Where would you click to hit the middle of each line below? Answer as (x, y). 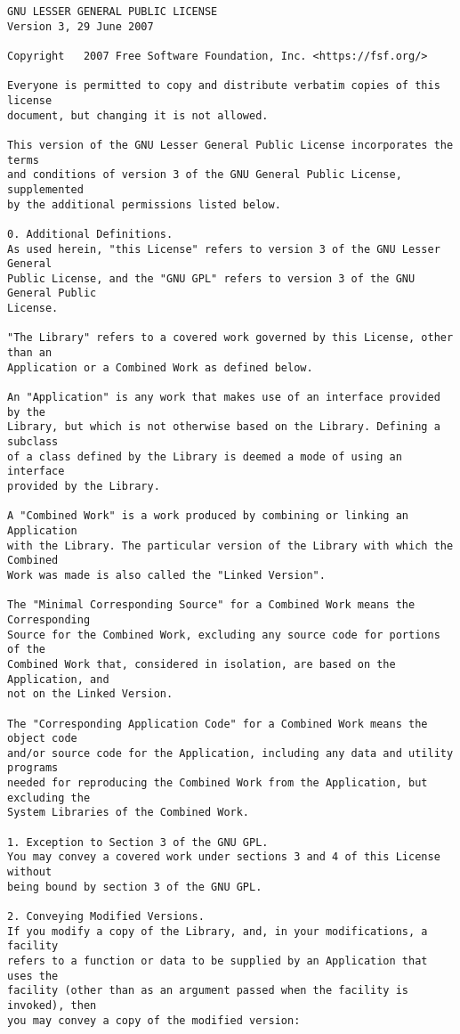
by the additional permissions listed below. (144, 204)
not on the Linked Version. (90, 694)
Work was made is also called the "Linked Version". (166, 575)
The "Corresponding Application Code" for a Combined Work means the (218, 724)
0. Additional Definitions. (90, 234)
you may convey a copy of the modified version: (154, 1020)
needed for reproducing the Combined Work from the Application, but (218, 783)
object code (42, 739)
